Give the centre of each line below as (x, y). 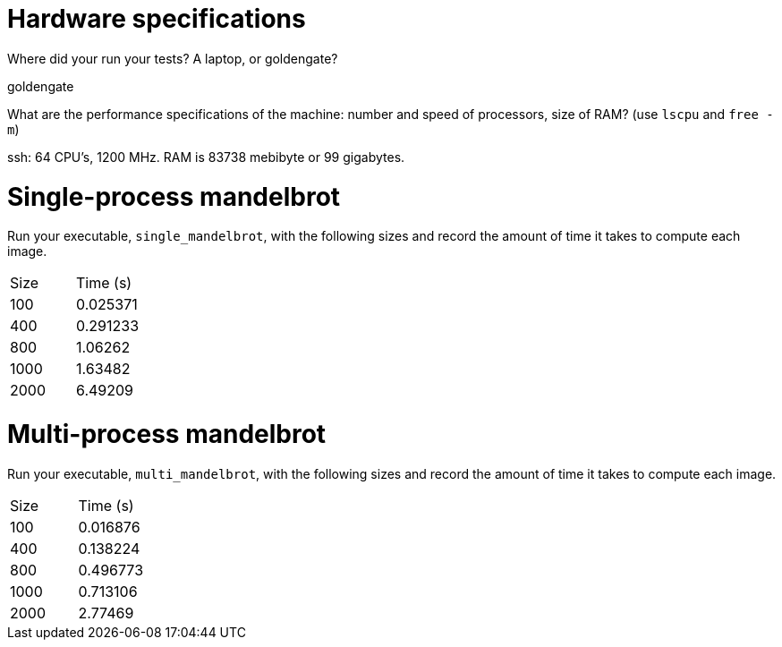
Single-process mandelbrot (174, 196)
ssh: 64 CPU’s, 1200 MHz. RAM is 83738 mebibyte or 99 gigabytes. (206, 157)
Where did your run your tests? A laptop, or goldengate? (173, 58)
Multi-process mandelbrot (167, 434)
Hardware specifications (157, 19)
